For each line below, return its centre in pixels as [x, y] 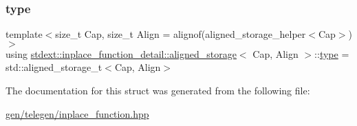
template [24, 34]
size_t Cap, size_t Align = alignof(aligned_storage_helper [181, 34]
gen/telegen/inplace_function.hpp [77, 113]
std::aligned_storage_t [54, 67]
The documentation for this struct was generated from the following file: [158, 90]
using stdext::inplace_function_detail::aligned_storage [121, 53]
